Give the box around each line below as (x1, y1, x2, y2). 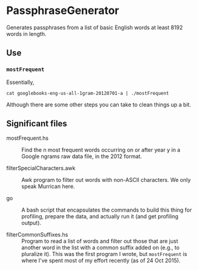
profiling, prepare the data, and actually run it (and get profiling (21, 213, 179, 220)
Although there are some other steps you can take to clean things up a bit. (6, 101, 191, 108)
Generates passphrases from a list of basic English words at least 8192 (6, 24, 183, 31)
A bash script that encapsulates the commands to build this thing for (21, 206, 193, 213)
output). (21, 220, 41, 227)
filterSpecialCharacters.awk (6, 165, 76, 172)
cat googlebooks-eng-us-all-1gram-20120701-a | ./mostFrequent (6, 90, 170, 96)
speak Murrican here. (21, 183, 75, 190)
